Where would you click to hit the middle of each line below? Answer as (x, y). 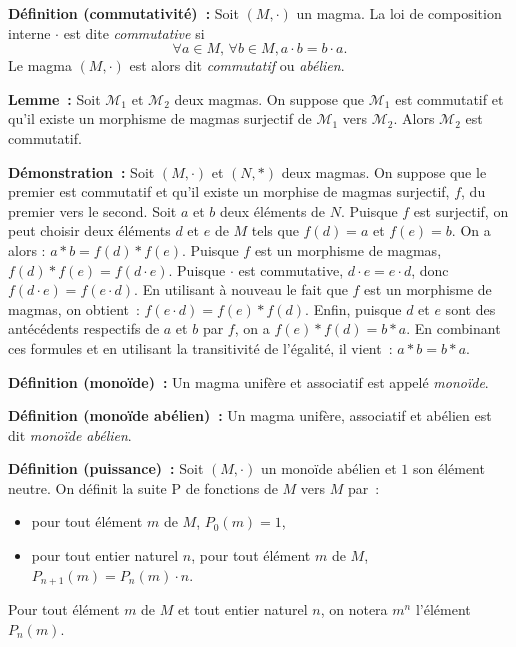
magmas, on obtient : (74, 308)
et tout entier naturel (243, 609)
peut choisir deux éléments (89, 230)
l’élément (443, 609)
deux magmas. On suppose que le (384, 171)
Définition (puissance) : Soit (106, 468)
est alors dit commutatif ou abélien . (237, 65)
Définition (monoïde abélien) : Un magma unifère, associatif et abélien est (250, 415)
